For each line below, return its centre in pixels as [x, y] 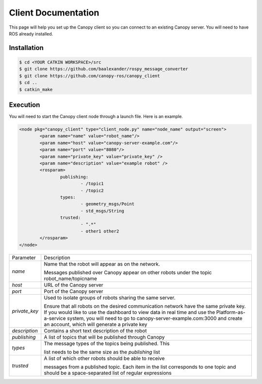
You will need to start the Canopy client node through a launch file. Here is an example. [96, 116]
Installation [26, 48]
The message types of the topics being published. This [107, 343]
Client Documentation [54, 13]
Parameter [24, 257]
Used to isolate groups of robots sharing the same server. [110, 298]
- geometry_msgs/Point [107, 204]
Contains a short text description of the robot [95, 331]
